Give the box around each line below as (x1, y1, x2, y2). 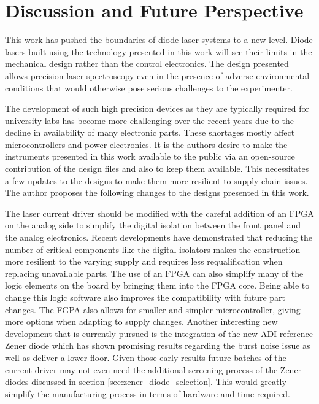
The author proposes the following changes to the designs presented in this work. (5, 186, 309, 199)
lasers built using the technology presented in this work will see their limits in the (5, 45, 312, 58)
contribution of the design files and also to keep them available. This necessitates (5, 162, 309, 175)
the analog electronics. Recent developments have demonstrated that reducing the (5, 231, 313, 244)
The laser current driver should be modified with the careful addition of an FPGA (5, 206, 314, 219)
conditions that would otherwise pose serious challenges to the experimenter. (5, 81, 293, 94)
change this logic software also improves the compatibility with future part (5, 291, 286, 303)
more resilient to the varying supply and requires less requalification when (5, 255, 283, 268)
